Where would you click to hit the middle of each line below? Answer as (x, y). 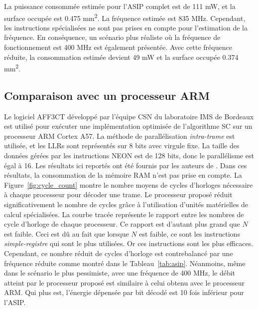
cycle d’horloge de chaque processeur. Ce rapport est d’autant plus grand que (122, 224)
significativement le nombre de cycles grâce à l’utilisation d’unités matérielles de (126, 204)
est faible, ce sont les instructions (190, 233)
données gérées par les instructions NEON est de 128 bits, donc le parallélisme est (129, 155)
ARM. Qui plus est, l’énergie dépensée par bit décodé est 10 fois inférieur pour (124, 292)
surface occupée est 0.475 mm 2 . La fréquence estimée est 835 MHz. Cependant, (125, 17)
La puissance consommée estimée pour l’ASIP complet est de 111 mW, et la (120, 6)
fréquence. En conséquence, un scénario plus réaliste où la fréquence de (112, 37)
